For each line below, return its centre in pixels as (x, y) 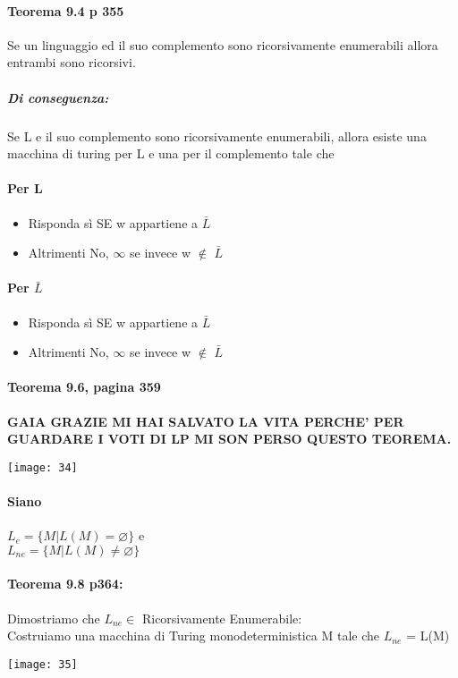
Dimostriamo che (54, 618)
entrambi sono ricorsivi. (72, 62)
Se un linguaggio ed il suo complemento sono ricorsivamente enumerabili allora (223, 44)
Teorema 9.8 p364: (65, 584)
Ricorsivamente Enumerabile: (222, 618)
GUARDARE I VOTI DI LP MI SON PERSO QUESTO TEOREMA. (229, 439)
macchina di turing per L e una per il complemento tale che (171, 153)
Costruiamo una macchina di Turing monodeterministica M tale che (193, 636)
